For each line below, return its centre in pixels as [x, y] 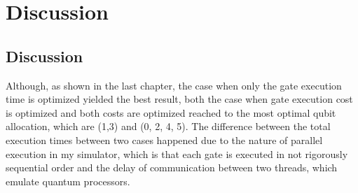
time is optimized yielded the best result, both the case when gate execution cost [179, 99]
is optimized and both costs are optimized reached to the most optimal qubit [171, 112]
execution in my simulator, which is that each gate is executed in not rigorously [177, 153]
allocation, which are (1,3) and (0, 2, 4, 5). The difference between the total [168, 126]
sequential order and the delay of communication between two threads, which [172, 167]
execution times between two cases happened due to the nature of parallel [164, 140]
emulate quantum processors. [68, 181]
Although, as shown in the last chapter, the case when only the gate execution [174, 85]
